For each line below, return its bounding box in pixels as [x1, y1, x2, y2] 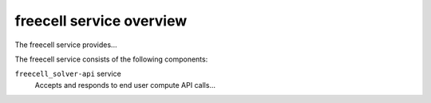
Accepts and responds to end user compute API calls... [34, 80, 215, 89]
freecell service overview [14, 12, 188, 30]
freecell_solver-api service [14, 69, 121, 79]
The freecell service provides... [14, 40, 117, 50]
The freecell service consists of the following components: [14, 54, 208, 64]
